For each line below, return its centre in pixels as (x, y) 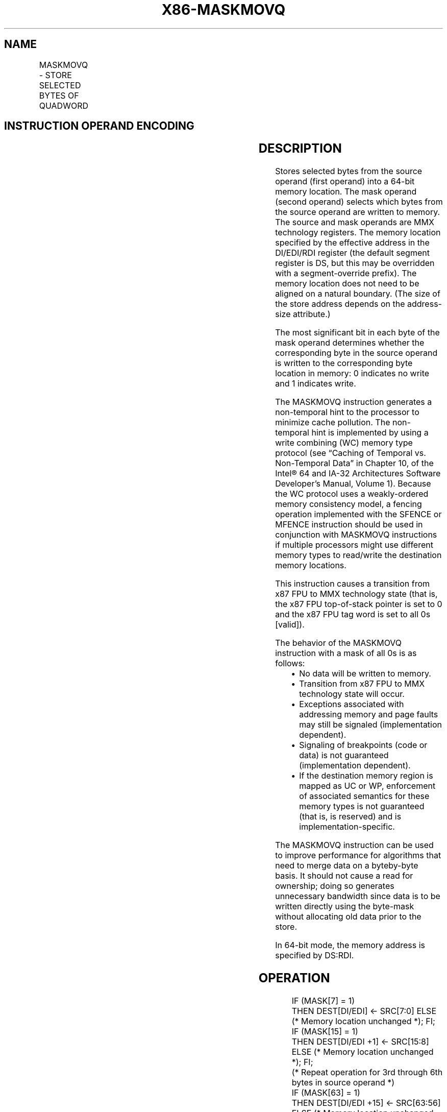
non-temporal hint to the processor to (347, 412)
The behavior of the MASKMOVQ (339, 643)
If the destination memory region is (366, 776)
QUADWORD (64, 105)
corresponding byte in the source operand (356, 353)
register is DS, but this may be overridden (355, 263)
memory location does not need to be (347, 284)
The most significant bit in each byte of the (357, 333)
